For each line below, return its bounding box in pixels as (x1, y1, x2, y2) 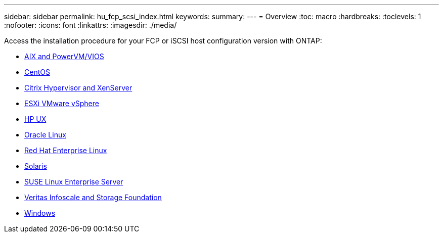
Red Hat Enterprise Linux (24, 146, 107, 155)
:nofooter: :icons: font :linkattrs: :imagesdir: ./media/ (4, 21, 177, 29)
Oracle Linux (24, 130, 66, 139)
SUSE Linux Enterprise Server (24, 177, 123, 186)
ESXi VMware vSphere (24, 99, 99, 108)
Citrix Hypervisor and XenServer (24, 83, 132, 92)
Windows (24, 209, 56, 217)
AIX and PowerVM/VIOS (24, 52, 104, 61)
